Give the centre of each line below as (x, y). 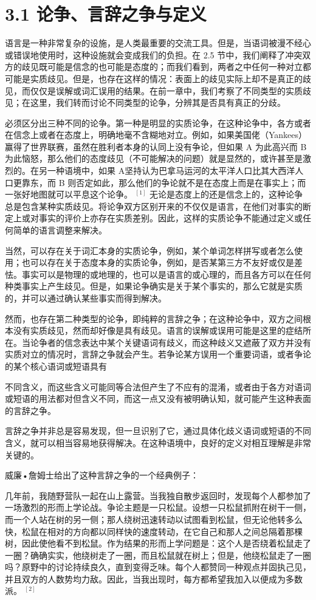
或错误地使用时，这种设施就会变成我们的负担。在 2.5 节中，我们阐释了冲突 (154, 54)
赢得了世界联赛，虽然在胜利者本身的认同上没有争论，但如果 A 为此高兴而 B (156, 146)
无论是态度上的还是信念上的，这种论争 (226, 194)
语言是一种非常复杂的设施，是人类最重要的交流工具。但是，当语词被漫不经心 (158, 43)
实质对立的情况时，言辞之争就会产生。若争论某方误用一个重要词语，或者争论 (158, 354)
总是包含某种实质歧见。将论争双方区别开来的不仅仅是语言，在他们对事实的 (154, 206)
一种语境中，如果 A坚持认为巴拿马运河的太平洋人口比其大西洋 (171, 171)
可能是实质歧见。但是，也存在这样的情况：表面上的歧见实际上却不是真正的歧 (158, 78)
